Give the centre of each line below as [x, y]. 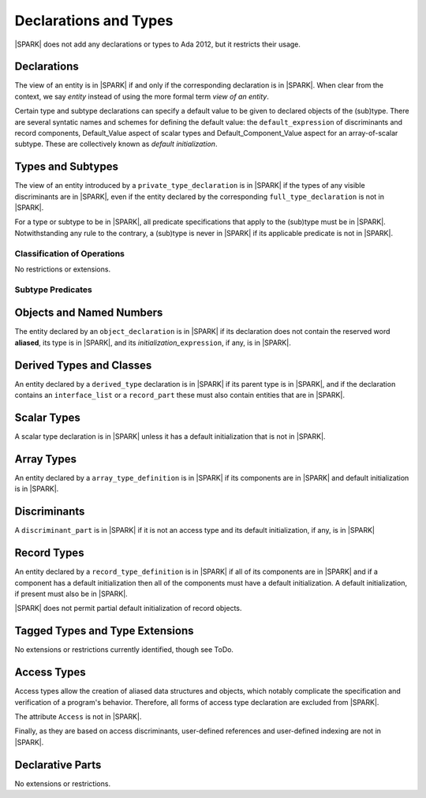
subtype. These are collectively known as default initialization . [116, 144]
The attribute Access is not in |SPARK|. [78, 716]
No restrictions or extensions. [62, 269]
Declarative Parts [58, 764]
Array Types [45, 459]
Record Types [49, 553]
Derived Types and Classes [83, 365]
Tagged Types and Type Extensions [104, 631]
